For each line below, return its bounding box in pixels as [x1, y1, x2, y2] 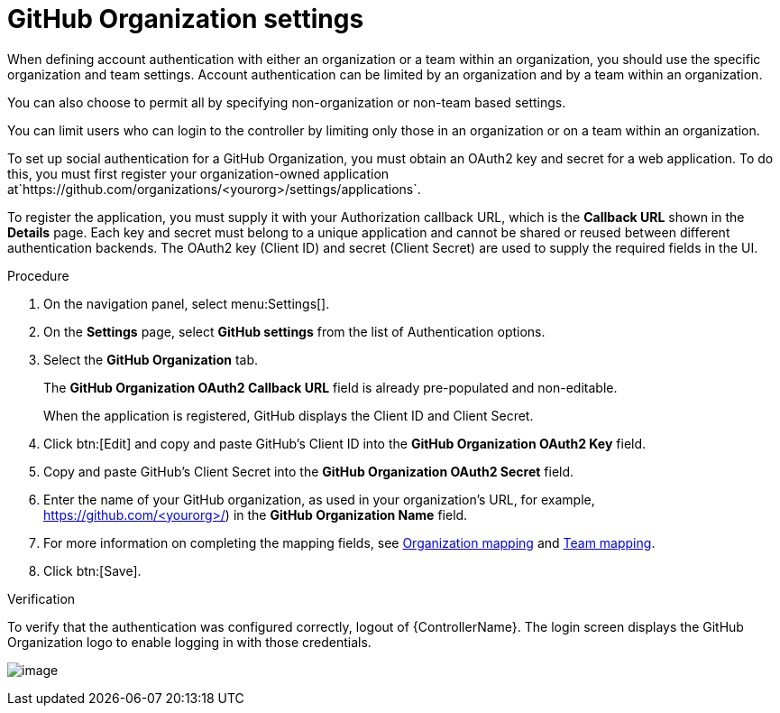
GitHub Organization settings [7, 4, 364, 34]
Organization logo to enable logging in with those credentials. [7, 634, 372, 650]
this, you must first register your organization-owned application [7, 165, 390, 181]
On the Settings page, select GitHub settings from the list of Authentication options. [43, 323, 546, 339]
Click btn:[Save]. [43, 562, 142, 579]
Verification [7, 590, 76, 607]
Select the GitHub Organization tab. [43, 351, 259, 367]
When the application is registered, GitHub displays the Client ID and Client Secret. [43, 407, 534, 423]
